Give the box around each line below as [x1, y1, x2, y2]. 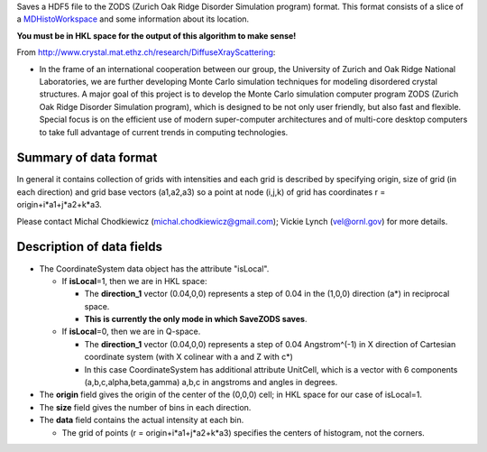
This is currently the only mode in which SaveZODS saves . [84, 314, 308, 325]
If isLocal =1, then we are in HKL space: [61, 275, 207, 286]
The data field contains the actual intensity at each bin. [39, 415, 244, 426]
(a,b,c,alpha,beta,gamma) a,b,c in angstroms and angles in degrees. [84, 377, 338, 388]
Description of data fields [16, 239, 162, 254]
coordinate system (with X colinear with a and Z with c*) [84, 352, 293, 363]
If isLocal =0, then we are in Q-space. [61, 326, 201, 337]
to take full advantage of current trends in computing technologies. [39, 126, 289, 137]
